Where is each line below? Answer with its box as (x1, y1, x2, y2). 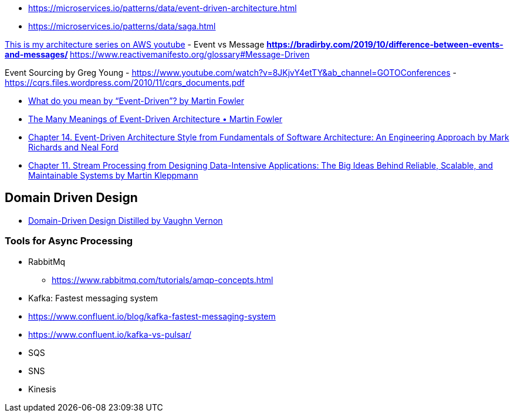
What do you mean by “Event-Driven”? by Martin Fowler (28, 96, 244, 106)
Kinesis (28, 384, 56, 394)
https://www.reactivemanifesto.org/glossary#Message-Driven (69, 49, 310, 59)
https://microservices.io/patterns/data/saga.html (28, 21, 216, 31)
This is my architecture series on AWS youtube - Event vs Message (5, 39, 265, 49)
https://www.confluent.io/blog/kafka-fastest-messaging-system (28, 311, 276, 321)
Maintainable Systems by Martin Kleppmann (28, 170, 198, 180)
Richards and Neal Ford (28, 142, 119, 152)
